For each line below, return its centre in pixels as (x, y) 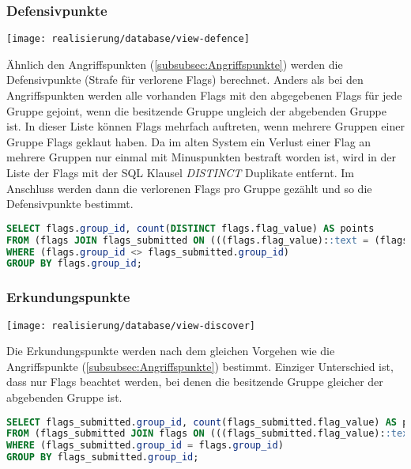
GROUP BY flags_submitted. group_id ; (103, 458)
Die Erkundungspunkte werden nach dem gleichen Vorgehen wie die (171, 351)
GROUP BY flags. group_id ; (74, 264)
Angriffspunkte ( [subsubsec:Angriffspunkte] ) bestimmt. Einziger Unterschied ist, (200, 366)
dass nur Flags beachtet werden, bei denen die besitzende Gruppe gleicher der (195, 382)
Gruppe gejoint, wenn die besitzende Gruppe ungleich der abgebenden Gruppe (196, 110)
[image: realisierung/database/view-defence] (128, 39)
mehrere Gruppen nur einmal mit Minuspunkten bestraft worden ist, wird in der (202, 157)
